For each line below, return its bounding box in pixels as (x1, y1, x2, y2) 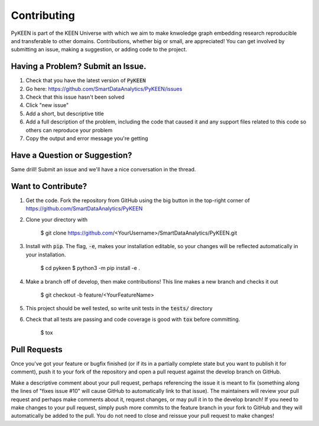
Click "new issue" (25, 102, 69, 109)
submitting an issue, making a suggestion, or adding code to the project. (11, 46, 187, 53)
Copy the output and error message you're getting (25, 135, 148, 142)
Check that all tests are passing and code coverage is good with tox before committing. (25, 316, 240, 323)
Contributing (11, 9, 75, 22)
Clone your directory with (25, 216, 88, 223)
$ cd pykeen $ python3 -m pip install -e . (40, 265, 140, 272)
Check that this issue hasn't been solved (25, 93, 125, 100)
